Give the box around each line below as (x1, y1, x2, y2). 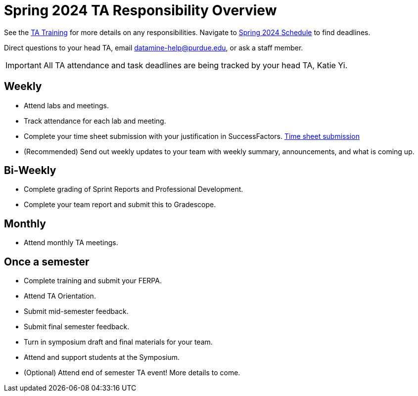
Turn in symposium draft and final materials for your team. (24, 338, 213, 347)
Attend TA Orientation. (24, 292, 96, 301)
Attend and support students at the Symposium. (24, 353, 180, 362)
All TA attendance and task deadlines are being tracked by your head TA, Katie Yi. (43, 60, 348, 70)
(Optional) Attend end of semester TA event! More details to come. (24, 368, 240, 377)
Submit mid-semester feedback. (24, 307, 129, 316)
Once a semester (4, 255, 90, 268)
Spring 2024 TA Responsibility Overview (4, 2, 277, 19)
